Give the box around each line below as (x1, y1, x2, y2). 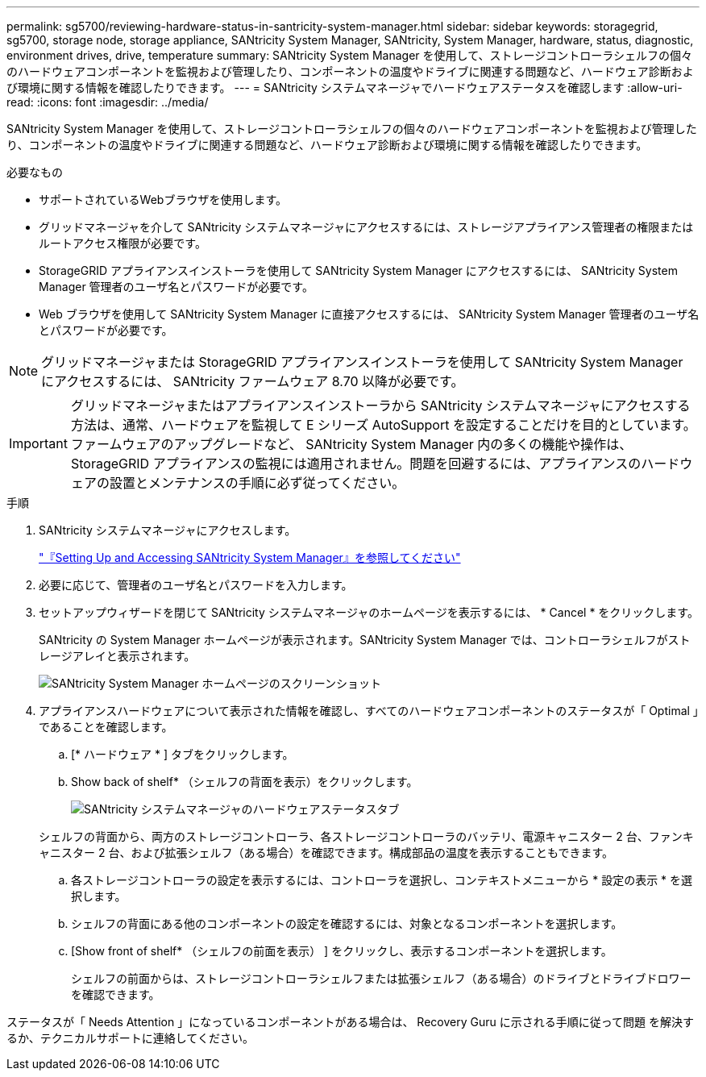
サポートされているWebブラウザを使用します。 (39, 193, 287, 206)
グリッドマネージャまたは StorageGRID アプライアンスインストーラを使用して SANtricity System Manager (41, 354, 683, 370)
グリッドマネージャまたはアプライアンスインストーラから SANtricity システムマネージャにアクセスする (70, 397, 691, 414)
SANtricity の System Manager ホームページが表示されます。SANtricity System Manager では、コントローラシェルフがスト (39, 633, 691, 647)
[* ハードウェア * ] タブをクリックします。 (71, 747, 294, 761)
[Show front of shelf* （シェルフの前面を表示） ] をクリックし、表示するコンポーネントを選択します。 (71, 944, 613, 958)
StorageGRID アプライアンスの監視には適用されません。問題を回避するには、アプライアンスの (70, 455, 642, 472)
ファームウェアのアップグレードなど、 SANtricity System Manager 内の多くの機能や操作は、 (70, 436, 633, 452)
